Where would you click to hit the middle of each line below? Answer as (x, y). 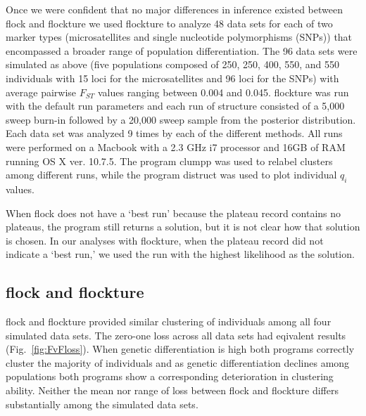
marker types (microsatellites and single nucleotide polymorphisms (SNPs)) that (179, 37)
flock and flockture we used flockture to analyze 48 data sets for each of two (169, 23)
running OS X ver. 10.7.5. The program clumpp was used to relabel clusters (169, 161)
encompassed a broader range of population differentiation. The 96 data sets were (182, 50)
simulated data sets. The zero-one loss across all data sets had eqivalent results (176, 335)
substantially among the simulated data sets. (102, 404)
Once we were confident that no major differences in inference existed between (174, 9)
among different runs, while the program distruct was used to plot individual (171, 175)
